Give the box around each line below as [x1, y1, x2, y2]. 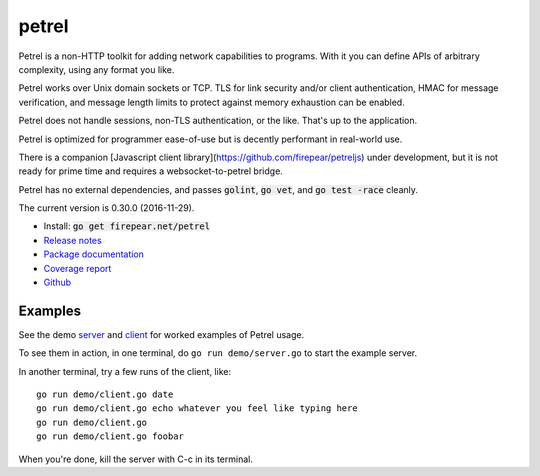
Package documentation [43, 248, 145, 260]
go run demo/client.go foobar [36, 431, 185, 442]
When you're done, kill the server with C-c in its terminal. [18, 453, 254, 465]
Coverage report [43, 262, 112, 274]
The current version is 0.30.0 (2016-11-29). [18, 202, 195, 214]
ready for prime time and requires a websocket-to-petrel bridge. [18, 165, 284, 177]
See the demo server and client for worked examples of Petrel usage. [18, 328, 305, 340]
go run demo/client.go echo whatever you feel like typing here [36, 403, 359, 414]
